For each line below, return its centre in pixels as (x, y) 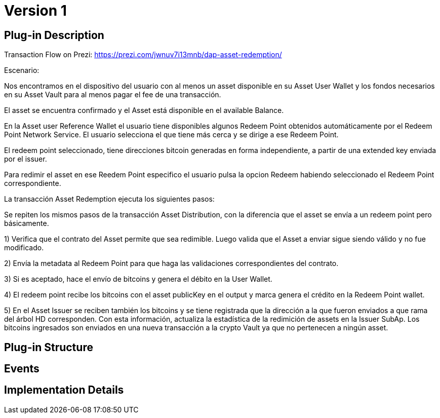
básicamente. (27, 223)
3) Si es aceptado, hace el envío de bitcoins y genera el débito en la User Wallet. (138, 279)
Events (22, 369)
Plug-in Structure (49, 347)
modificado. (24, 248)
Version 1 (35, 11)
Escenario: (22, 70)
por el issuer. (26, 159)
